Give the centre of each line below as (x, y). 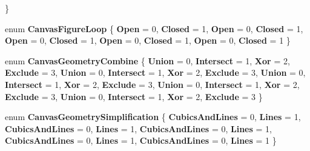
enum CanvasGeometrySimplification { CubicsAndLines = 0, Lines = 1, (153, 117)
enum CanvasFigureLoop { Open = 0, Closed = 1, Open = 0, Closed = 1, (154, 28)
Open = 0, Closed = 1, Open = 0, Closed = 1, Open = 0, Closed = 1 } (148, 40)
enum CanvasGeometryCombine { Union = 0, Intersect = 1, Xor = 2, (147, 60)
